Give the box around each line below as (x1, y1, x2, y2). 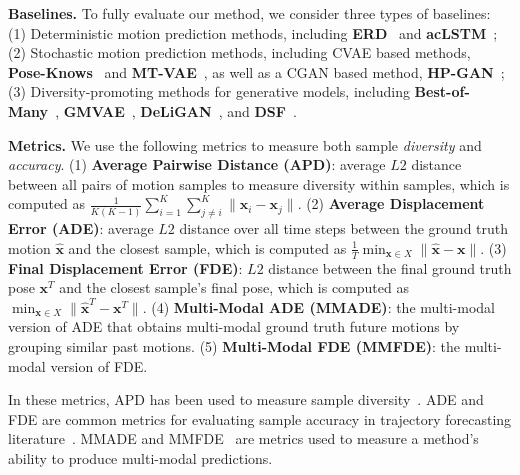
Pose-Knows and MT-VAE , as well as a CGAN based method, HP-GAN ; (8, 61, 505, 82)
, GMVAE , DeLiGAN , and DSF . (55, 100, 297, 121)
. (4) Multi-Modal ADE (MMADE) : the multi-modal (142, 296, 495, 317)
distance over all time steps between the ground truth (179, 218, 509, 239)
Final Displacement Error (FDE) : (8, 257, 243, 278)
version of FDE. (50, 355, 148, 376)
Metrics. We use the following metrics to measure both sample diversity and (8, 134, 482, 155)
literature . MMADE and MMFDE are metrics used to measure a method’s (8, 428, 479, 449)
